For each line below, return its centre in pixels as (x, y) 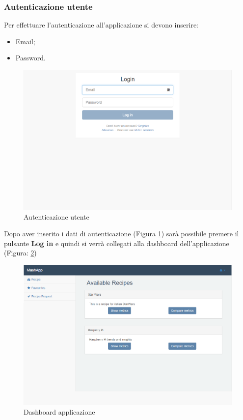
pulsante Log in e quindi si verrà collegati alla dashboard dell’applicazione (117, 243)
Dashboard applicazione (59, 412)
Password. (30, 58)
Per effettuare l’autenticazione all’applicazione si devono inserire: (101, 25)
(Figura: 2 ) (20, 253)
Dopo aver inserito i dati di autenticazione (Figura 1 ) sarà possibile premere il (121, 234)
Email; (25, 41)
